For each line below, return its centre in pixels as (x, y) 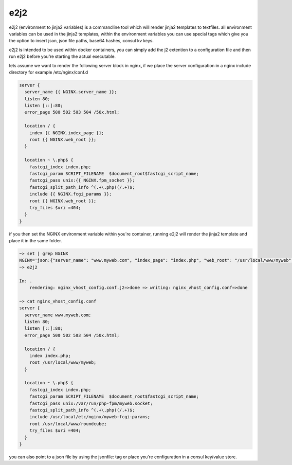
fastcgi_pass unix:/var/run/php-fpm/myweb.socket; (91, 403)
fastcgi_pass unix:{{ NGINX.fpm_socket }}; (82, 180)
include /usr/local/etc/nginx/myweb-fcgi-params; (90, 417)
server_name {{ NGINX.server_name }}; (71, 92)
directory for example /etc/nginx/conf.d (48, 72)
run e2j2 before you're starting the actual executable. (63, 56)
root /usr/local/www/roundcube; (68, 424)
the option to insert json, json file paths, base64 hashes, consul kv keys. (81, 41)
